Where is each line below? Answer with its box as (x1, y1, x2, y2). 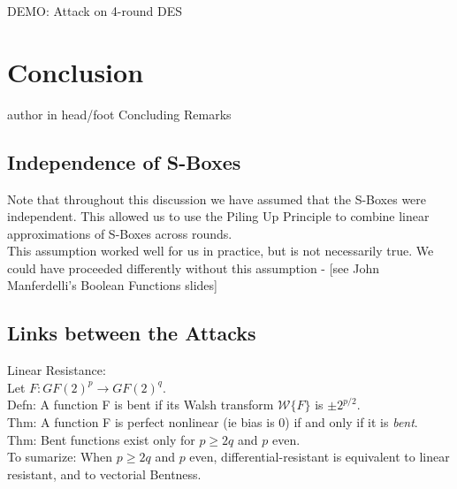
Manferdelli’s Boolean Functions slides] (7, 276, 217, 294)
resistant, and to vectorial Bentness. (7, 464, 202, 483)
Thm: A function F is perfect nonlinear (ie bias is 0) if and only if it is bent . (7, 413, 418, 432)
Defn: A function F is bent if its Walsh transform (7, 395, 274, 414)
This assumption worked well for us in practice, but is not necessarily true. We (7, 241, 434, 260)
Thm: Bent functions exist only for (7, 430, 195, 448)
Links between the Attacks (7, 319, 256, 347)
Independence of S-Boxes (7, 148, 241, 175)
